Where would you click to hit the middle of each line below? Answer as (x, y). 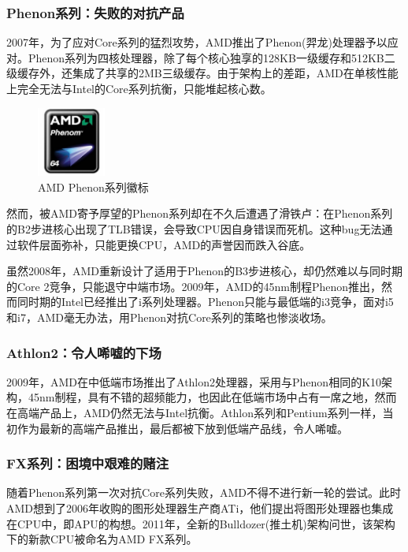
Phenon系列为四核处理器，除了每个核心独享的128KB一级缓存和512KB (206, 57)
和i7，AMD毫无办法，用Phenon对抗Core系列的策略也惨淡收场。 (169, 317)
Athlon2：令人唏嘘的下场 (84, 352)
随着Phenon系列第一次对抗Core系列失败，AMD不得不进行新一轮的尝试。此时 (204, 492)
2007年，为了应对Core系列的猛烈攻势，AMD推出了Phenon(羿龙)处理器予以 (197, 42)
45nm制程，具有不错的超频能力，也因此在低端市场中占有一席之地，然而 (212, 397)
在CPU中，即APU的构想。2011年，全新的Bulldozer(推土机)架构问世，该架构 (201, 523)
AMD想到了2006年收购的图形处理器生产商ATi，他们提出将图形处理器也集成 (200, 508)
